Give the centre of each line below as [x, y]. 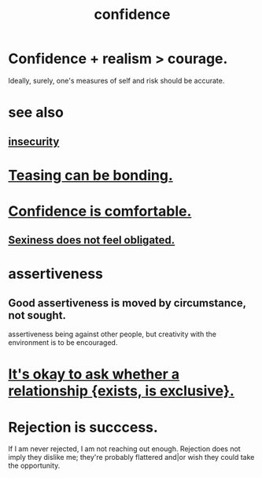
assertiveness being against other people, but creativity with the [112, 334]
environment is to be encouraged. [63, 343]
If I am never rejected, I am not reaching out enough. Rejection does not [125, 449]
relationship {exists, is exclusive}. [121, 391]
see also [36, 113]
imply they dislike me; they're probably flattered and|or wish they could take [131, 458]
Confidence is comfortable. [100, 211]
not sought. [37, 315]
